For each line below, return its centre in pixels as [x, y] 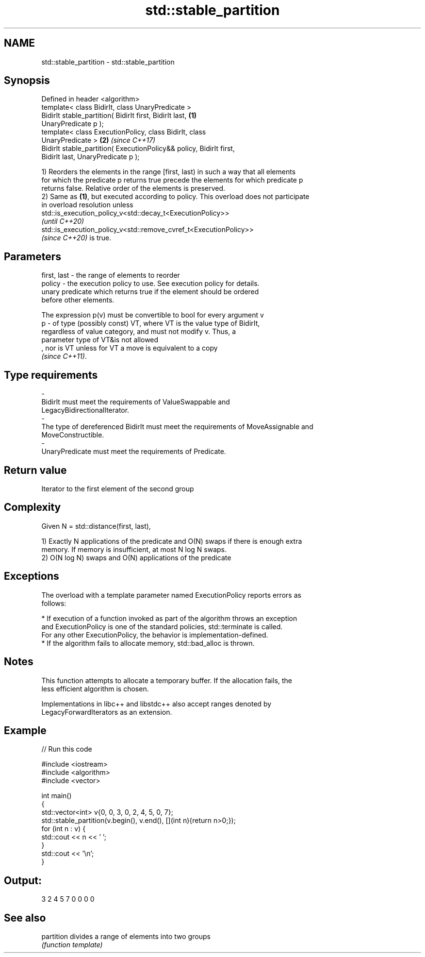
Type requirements [51, 375]
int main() [57, 796]
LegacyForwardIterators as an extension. [107, 712]
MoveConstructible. [73, 435]
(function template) [72, 945]
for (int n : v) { [64, 829]
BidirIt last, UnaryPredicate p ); [90, 157]
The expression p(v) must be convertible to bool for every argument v [153, 315]
